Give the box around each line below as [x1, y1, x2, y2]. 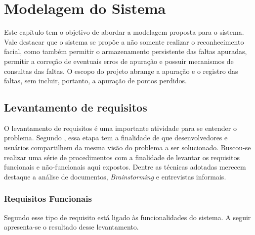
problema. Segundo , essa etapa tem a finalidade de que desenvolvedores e [4, 132, 228, 143]
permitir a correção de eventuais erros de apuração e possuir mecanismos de [4, 56, 234, 66]
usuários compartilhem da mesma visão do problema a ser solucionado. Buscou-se [4, 142, 251, 153]
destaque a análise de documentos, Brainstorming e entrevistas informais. [4, 171, 226, 181]
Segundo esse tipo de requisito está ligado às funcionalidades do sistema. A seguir [4, 212, 251, 222]
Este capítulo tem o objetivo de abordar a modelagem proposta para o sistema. [4, 27, 244, 37]
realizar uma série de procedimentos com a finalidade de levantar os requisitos [4, 152, 240, 162]
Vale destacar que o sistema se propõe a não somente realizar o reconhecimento [4, 36, 244, 47]
